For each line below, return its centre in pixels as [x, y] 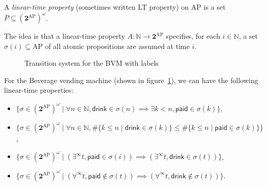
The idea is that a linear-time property [65, 36]
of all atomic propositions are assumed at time [117, 46]
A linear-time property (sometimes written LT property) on [97, 7]
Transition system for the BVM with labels [92, 63]
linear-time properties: [39, 90]
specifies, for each [193, 36]
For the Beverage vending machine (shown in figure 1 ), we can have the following [131, 80]
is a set [215, 7]
